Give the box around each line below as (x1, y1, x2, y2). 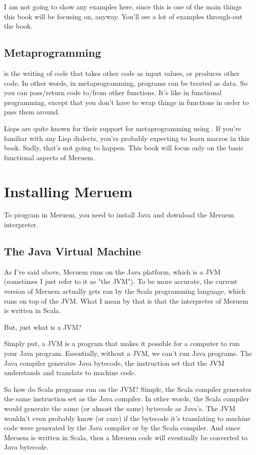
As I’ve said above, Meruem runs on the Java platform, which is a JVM (4, 266, 221, 277)
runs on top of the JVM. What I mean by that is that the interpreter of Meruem (4, 295, 249, 306)
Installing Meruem (4, 181, 133, 201)
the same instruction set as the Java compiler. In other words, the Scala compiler (4, 393, 249, 404)
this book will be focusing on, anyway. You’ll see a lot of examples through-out (4, 11, 243, 21)
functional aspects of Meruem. (4, 152, 95, 162)
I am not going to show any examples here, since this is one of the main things (4, 1, 242, 11)
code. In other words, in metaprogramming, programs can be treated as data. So (4, 77, 248, 88)
